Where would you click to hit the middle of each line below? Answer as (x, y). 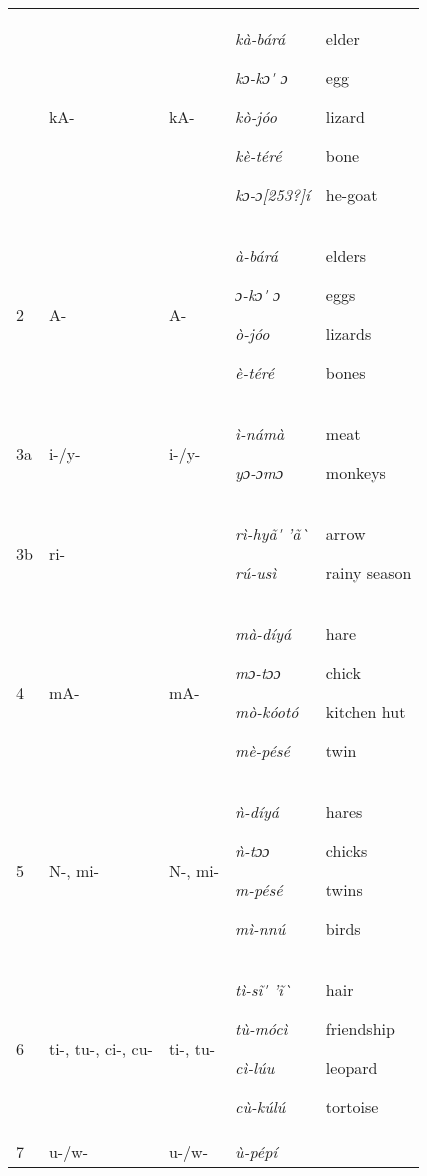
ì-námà (260, 433)
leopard (351, 1067)
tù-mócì (261, 1028)
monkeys (355, 472)
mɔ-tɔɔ (258, 672)
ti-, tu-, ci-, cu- (100, 1048)
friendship (360, 1028)
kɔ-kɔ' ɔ (261, 77)
